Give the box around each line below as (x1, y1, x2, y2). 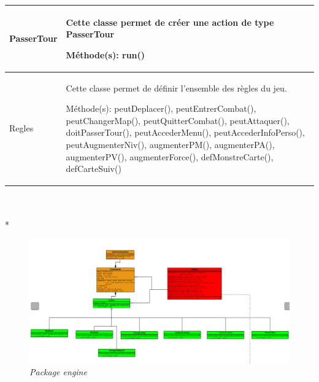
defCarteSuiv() (66, 162, 121, 175)
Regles (9, 122, 34, 134)
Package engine (29, 365, 87, 378)
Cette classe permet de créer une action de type (66, 15, 274, 28)
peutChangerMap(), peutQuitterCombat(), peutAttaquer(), (66, 114, 290, 127)
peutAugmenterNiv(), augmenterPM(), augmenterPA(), (66, 138, 275, 150)
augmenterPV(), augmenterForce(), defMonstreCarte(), (66, 150, 274, 163)
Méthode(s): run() (66, 48, 145, 61)
